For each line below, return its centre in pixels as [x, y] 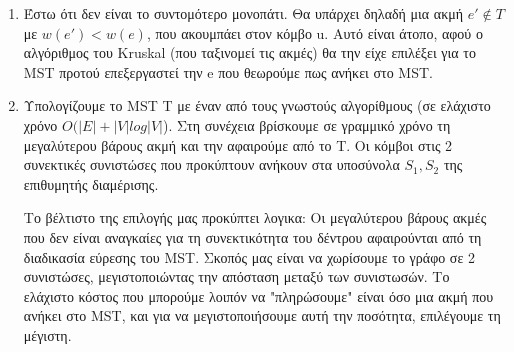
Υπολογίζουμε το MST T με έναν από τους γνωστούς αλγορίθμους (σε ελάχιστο [257, 105]
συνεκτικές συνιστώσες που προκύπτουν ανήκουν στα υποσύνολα [211, 164]
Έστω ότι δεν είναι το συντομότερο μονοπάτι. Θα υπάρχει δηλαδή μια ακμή [243, 13]
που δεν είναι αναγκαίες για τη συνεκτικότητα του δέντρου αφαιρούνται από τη [252, 236]
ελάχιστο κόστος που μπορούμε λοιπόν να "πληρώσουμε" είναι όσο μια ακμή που [258, 295]
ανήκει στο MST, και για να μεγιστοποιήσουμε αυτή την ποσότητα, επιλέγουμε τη [262, 315]
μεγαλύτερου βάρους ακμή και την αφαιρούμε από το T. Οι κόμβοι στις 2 [238, 144]
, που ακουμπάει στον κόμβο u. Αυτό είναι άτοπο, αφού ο [314, 32]
